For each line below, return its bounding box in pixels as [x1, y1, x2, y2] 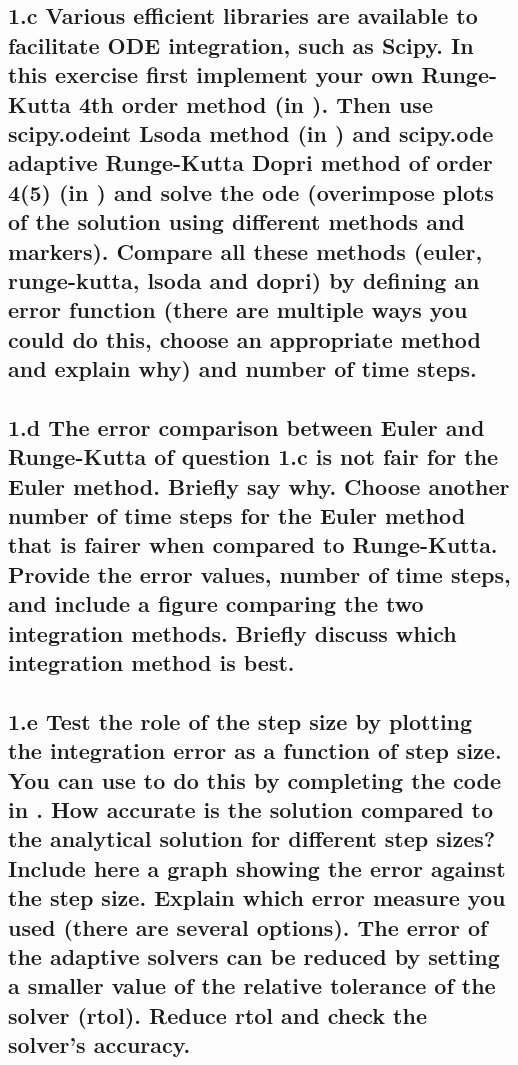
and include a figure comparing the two [8, 588, 424, 619]
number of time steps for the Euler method [8, 500, 466, 531]
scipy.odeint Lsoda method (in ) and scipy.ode [8, 117, 494, 148]
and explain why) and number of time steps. [8, 353, 477, 384]
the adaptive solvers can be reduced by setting [8, 940, 500, 971]
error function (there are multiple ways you [8, 294, 468, 325]
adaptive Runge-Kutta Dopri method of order [8, 147, 493, 178]
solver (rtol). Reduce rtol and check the [8, 999, 427, 1030]
